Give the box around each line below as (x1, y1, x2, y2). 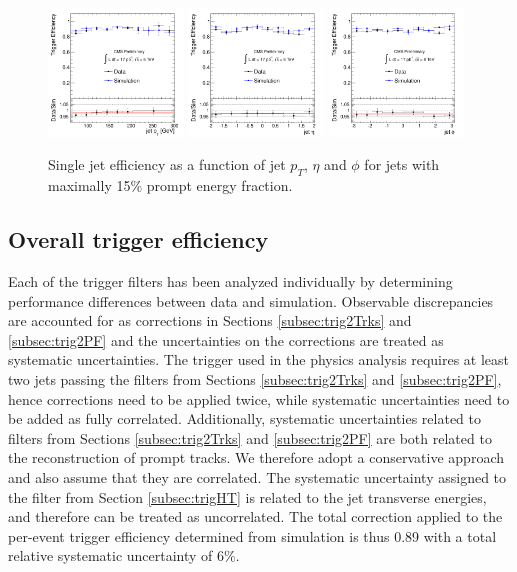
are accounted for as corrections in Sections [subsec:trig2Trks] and (8, 310, 412, 331)
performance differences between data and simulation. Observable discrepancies (8, 290, 494, 311)
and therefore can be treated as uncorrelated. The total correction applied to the (8, 506, 503, 527)
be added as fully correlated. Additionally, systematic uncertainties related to (8, 408, 481, 429)
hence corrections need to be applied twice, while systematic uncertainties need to (8, 388, 510, 409)
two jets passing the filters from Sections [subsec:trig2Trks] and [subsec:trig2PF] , (8, 368, 502, 389)
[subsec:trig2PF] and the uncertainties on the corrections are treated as (8, 329, 444, 350)
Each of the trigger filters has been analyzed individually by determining (8, 270, 453, 291)
